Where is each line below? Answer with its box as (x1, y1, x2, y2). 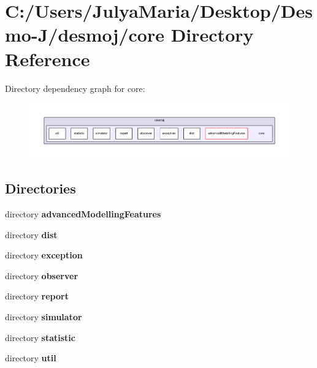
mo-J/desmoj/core (5, 22, 164, 47)
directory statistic (5, 331, 75, 344)
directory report (5, 290, 69, 302)
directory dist (5, 228, 58, 241)
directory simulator (5, 310, 82, 323)
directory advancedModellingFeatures (5, 208, 161, 220)
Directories (5, 179, 76, 198)
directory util (5, 351, 56, 364)
